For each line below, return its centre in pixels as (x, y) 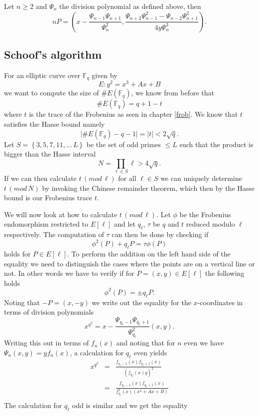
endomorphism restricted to (46, 224)
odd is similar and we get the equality (130, 405)
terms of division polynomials (49, 312)
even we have (204, 343)
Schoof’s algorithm (53, 54)
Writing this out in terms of (47, 343)
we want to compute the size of (52, 93)
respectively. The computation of (54, 234)
